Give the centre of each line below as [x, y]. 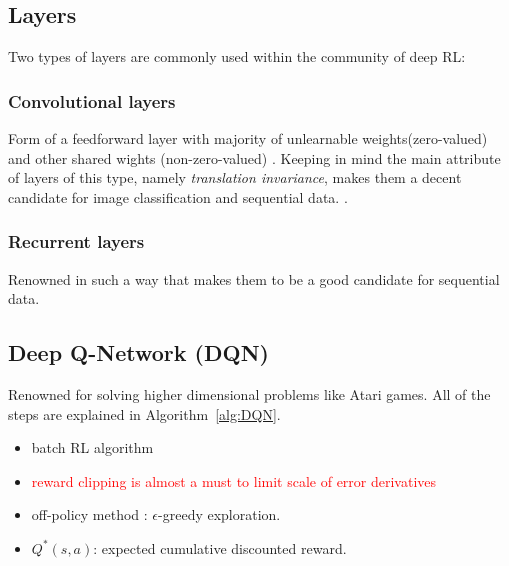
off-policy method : [89, 514]
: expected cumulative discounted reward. [220, 547]
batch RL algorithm [92, 447]
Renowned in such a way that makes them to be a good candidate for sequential [254, 278]
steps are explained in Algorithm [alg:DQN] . [144, 413]
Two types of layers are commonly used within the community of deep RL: [237, 56]
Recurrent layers [76, 241]
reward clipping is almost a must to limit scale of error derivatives [234, 480]
